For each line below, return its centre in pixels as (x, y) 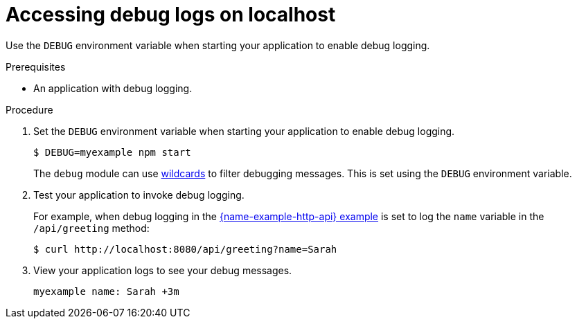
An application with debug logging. (113, 88)
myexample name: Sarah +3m (106, 291)
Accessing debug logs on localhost (171, 15)
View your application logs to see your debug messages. (163, 270)
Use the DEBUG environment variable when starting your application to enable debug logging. (218, 45)
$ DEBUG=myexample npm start (112, 152)
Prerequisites (36, 66)
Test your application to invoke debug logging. (139, 195)
